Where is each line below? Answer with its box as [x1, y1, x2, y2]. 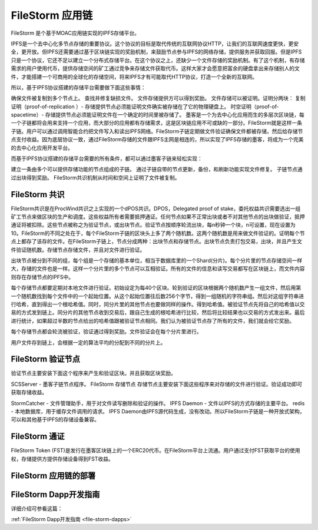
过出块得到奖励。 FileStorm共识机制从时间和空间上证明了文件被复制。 [11, 174, 180, 181]
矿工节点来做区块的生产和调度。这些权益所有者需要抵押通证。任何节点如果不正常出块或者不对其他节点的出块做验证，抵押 [11, 213, 305, 220]
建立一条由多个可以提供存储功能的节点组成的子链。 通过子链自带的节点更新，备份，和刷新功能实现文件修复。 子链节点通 [11, 165, 303, 173]
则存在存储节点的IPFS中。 [11, 273, 74, 280]
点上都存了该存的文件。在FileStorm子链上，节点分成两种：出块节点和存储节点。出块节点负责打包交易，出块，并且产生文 [11, 238, 303, 245]
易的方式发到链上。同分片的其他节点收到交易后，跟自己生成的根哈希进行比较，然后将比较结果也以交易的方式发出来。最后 [11, 309, 305, 316]
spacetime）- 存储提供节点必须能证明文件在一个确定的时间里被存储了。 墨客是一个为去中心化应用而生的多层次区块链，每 [11, 111, 304, 118]
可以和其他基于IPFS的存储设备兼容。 [11, 416, 100, 423]
